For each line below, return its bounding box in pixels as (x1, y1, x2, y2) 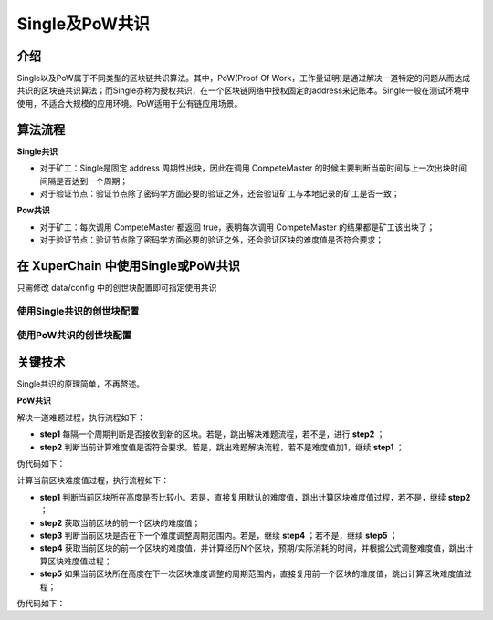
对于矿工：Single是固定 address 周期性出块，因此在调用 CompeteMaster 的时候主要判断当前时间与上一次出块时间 (39, 162, 467, 173)
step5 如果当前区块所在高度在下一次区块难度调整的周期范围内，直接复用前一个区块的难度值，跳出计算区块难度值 (39, 568, 465, 579)
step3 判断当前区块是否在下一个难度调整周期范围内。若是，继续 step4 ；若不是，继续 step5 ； (39, 530, 398, 541)
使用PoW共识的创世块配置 (16, 329, 132, 342)
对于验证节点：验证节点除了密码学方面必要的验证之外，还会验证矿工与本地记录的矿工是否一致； (39, 188, 400, 199)
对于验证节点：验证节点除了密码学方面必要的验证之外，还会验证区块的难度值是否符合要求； (39, 234, 383, 245)
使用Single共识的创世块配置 (16, 305, 140, 317)
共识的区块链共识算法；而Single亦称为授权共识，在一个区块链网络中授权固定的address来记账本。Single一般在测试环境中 (16, 85, 470, 96)
